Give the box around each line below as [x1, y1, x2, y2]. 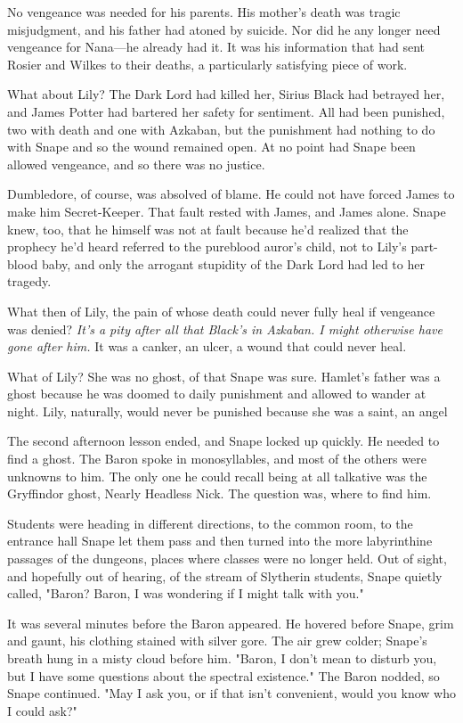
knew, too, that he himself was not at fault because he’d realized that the [7, 219, 409, 238]
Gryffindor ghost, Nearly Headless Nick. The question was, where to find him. [7, 484, 432, 503]
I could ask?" [7, 701, 77, 719]
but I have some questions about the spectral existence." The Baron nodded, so [7, 666, 440, 685]
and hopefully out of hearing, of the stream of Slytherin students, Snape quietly [7, 566, 443, 585]
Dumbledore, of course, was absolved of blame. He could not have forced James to [7, 185, 455, 203]
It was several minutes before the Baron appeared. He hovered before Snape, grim [7, 613, 454, 632]
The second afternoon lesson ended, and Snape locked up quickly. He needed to [7, 431, 440, 450]
